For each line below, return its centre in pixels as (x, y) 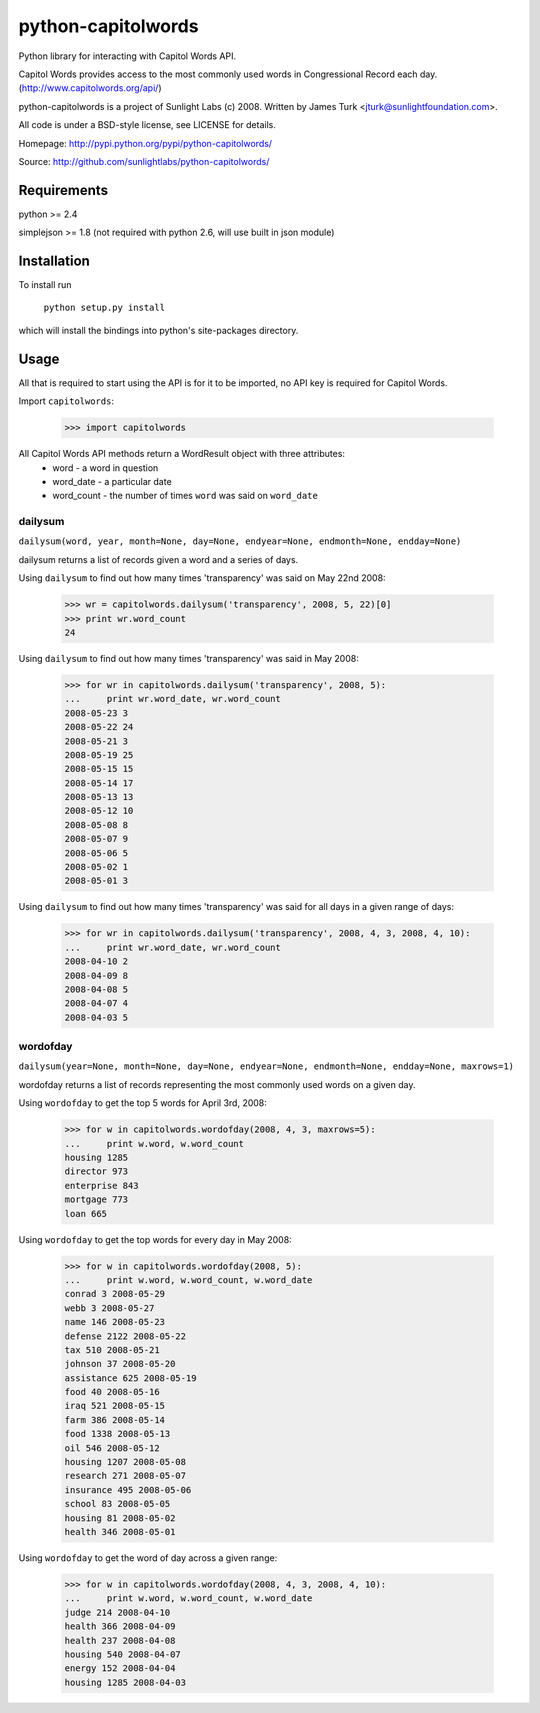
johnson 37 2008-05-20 (120, 1364)
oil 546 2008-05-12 (112, 1448)
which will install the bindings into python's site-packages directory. (158, 330)
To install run (45, 285)
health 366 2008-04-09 (120, 1626)
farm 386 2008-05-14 (114, 1419)
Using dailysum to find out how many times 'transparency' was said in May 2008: (188, 658)
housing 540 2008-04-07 (123, 1654)
